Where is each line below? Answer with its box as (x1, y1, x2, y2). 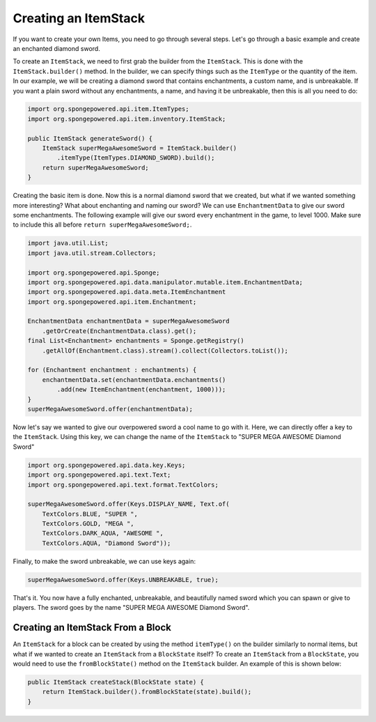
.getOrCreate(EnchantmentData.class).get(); (42, 327, 197, 335)
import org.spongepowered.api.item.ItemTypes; (27, 105, 189, 113)
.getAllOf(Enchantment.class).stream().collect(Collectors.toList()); (42, 346, 289, 355)
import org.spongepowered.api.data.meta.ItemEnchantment (27, 288, 226, 296)
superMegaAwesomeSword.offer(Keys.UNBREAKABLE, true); (27, 576, 219, 583)
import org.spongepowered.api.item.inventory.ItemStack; (27, 115, 226, 123)
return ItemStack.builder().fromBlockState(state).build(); (42, 688, 252, 696)
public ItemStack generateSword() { (27, 135, 153, 142)
